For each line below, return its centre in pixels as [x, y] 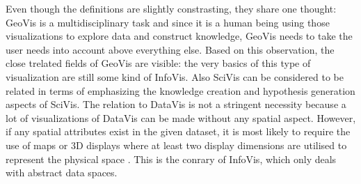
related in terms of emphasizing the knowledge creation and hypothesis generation [180, 90]
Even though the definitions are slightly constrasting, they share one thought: [171, 8]
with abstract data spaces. [62, 172]
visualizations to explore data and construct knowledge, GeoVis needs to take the [179, 36]
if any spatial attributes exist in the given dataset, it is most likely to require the [178, 131]
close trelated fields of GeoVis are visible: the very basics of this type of [158, 63]
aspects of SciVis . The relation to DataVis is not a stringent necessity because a [176, 104]
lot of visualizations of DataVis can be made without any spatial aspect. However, [181, 117]
